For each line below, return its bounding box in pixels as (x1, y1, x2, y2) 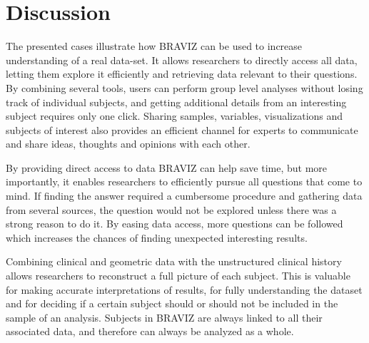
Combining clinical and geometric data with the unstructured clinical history (6, 254, 342, 269)
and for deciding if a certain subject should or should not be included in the (6, 296, 338, 311)
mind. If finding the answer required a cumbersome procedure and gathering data (6, 188, 363, 203)
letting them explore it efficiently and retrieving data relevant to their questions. (6, 66, 358, 81)
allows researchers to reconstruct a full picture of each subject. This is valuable (6, 268, 350, 283)
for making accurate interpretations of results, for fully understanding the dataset (6, 282, 363, 297)
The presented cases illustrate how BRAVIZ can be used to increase (6, 39, 303, 53)
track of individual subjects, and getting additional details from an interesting (6, 94, 347, 109)
